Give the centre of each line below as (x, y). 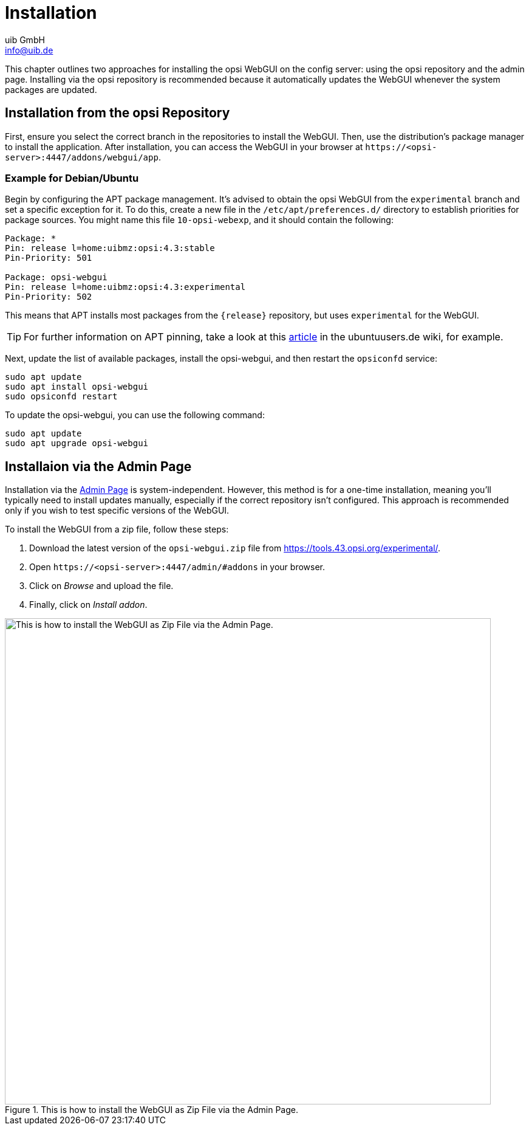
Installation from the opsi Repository (118, 113)
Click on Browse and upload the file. (101, 586)
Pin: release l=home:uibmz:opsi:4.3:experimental (125, 287)
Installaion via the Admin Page (98, 466)
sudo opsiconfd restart (61, 397)
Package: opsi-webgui (56, 277)
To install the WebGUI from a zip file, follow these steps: (117, 529)
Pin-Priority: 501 (49, 258)
